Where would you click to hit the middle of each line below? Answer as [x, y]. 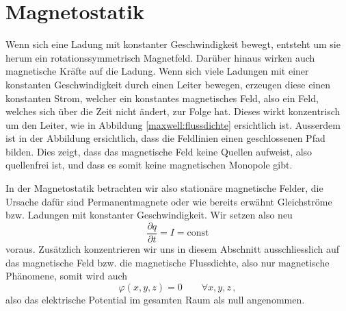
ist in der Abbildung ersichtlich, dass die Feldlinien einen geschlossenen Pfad [165, 138]
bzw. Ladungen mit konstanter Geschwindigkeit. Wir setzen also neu [149, 215]
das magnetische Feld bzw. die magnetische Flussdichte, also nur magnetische [168, 262]
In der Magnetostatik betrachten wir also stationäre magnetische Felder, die [164, 188]
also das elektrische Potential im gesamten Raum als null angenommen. [155, 299]
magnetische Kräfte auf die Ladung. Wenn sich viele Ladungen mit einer [157, 71]
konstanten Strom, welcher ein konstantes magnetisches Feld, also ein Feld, [162, 98]
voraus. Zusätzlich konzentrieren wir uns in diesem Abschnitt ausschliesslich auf [173, 248]
